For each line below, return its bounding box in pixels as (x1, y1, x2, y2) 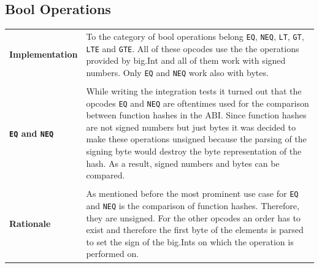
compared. (86, 169, 125, 182)
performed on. (86, 247, 139, 260)
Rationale (9, 217, 51, 230)
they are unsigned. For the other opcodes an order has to (86, 211, 301, 224)
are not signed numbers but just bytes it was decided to (86, 120, 296, 133)
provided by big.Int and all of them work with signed (86, 54, 286, 67)
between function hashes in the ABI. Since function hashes (86, 109, 307, 121)
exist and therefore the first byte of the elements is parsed (86, 223, 304, 236)
